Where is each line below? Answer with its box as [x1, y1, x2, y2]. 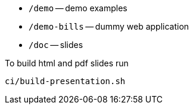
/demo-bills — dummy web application [29, 21, 189, 31]
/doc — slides [29, 40, 83, 50]
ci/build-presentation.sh [5, 76, 126, 86]
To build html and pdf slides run [5, 58, 129, 68]
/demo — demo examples [29, 3, 127, 13]
